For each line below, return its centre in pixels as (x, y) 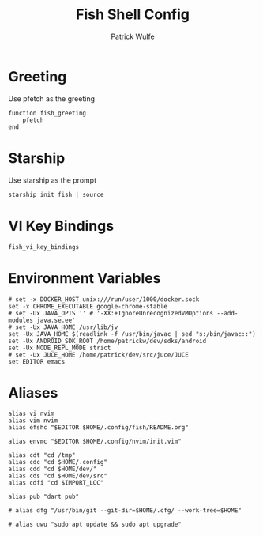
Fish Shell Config (133, 15)
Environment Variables (85, 278)
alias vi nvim (32, 414)
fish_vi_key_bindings (44, 247)
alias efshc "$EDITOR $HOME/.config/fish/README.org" (99, 428)
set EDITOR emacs (37, 361)
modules (21, 320)
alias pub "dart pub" (44, 497)
